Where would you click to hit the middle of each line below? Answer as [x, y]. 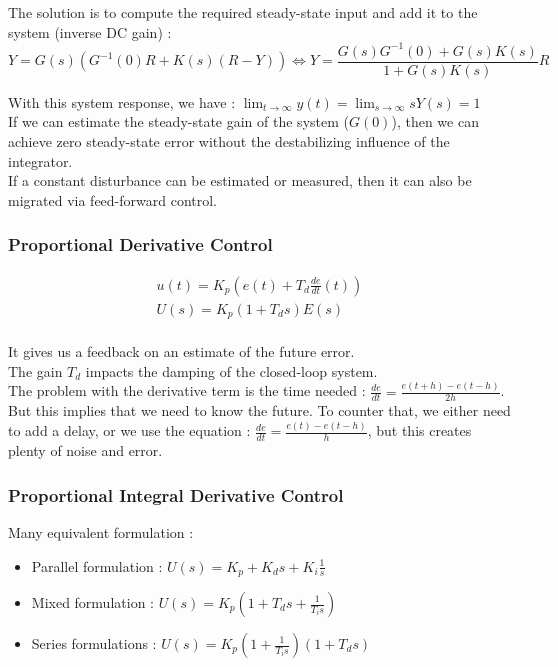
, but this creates [419, 430]
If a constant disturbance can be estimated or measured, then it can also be [240, 180]
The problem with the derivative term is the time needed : [187, 390]
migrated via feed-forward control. [113, 199]
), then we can [435, 121]
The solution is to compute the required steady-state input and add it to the [243, 12]
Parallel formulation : [97, 565]
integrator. [40, 160]
